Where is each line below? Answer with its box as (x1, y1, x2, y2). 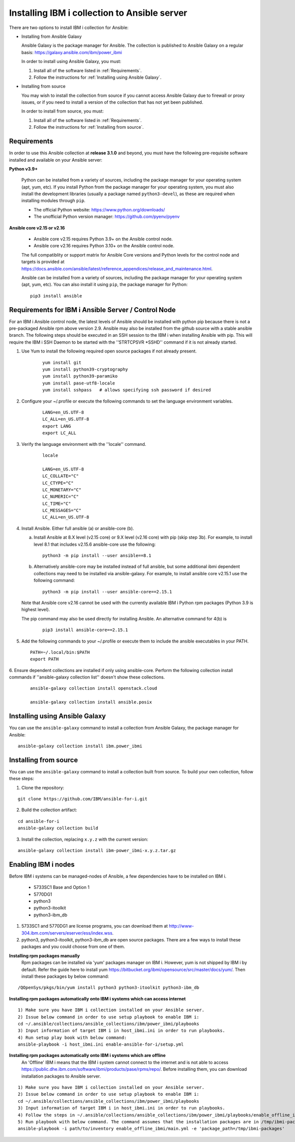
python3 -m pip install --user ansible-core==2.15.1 (42, 589, 172, 594)
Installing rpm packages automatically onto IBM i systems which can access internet (9, 996, 186, 1001)
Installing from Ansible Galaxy (21, 33, 82, 39)
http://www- (169, 923, 194, 929)
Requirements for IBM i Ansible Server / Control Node (9, 305, 176, 314)
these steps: (9, 776, 34, 782)
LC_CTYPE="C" (42, 480, 74, 486)
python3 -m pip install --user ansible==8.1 (42, 553, 152, 558)
